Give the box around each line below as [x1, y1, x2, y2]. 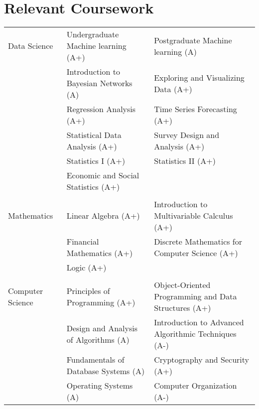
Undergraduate [66, 28, 119, 40]
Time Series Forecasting [154, 103, 237, 115]
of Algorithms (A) [66, 333, 129, 345]
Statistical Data [66, 129, 122, 141]
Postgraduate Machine [154, 34, 232, 46]
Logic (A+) [66, 262, 107, 273]
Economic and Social [66, 169, 139, 181]
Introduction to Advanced [154, 316, 244, 328]
